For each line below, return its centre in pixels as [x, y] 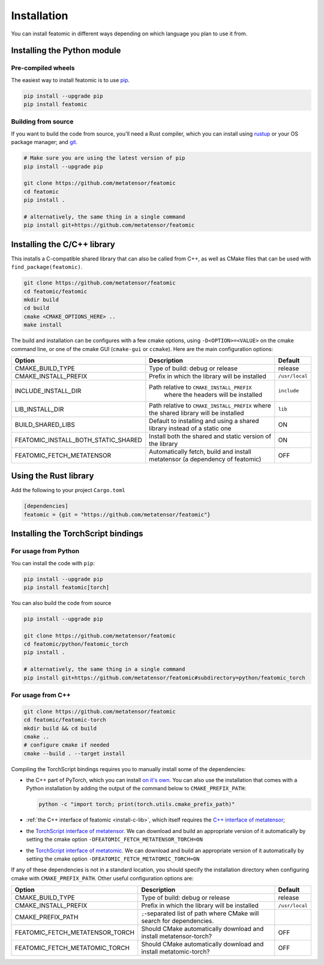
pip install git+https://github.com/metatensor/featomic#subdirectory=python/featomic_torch [164, 678]
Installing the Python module [66, 51]
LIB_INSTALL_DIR [39, 409]
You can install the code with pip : [53, 563]
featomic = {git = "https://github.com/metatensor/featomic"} [117, 514]
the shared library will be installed [196, 413]
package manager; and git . [44, 142]
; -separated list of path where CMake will [200, 913]
